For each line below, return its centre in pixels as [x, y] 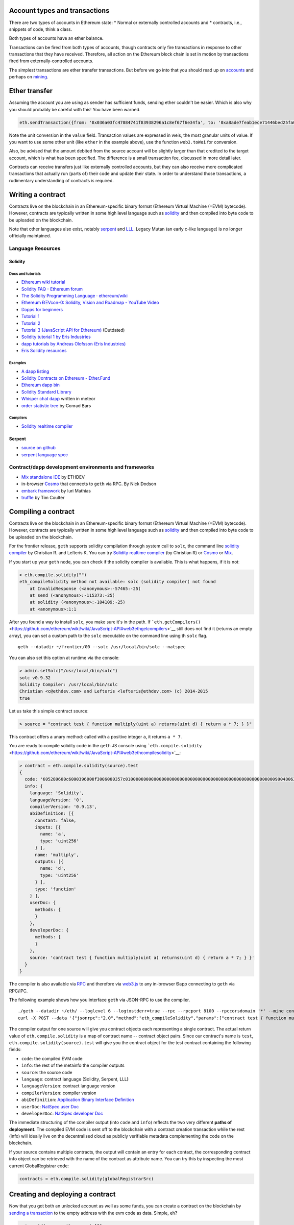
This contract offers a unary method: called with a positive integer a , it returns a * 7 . [96, 736]
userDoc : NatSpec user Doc [50, 1106]
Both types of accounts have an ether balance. [56, 38]
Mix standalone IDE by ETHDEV [53, 477]
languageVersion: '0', [57, 800]
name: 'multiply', [57, 855]
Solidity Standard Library [46, 392]
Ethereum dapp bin [40, 385]
